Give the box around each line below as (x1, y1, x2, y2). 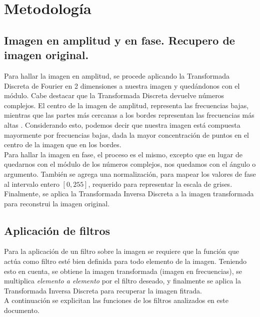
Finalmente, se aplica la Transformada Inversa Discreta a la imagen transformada (4, 188, 254, 199)
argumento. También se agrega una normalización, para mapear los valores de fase (4, 168, 256, 179)
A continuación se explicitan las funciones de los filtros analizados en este (4, 295, 228, 305)
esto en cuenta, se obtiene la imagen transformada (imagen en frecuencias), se (4, 265, 242, 276)
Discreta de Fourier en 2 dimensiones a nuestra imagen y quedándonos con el (4, 80, 240, 91)
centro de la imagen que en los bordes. (4, 139, 121, 150)
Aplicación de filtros (4, 222, 110, 238)
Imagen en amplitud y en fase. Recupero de (4, 32, 235, 48)
